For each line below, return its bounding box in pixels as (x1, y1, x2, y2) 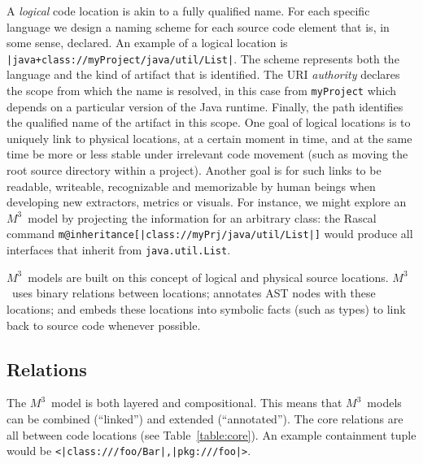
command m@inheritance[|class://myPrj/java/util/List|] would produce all (7, 225, 413, 242)
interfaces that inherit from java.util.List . (7, 241, 231, 258)
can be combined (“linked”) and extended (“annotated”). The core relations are (7, 410, 403, 427)
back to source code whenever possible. (7, 316, 201, 333)
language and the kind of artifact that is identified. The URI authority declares (7, 66, 400, 83)
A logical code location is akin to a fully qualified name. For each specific (7, 2, 370, 19)
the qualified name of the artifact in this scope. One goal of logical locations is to (7, 114, 411, 131)
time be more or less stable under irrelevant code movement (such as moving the (7, 145, 408, 163)
